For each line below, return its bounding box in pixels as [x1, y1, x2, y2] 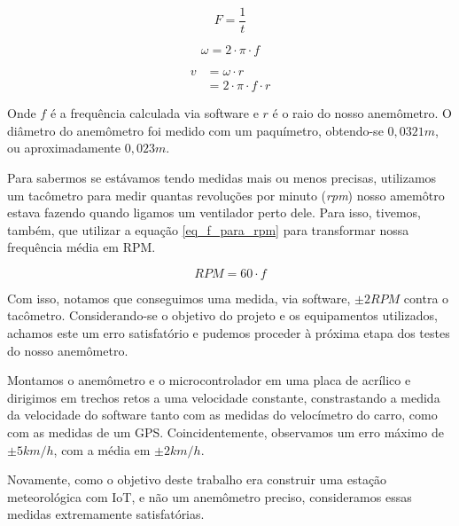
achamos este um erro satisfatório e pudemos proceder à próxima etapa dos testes [7, 324, 450, 342]
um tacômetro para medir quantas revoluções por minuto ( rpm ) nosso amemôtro [7, 185, 445, 204]
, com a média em [53, 440, 151, 459]
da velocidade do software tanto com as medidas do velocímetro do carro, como [7, 405, 438, 424]
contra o [403, 288, 449, 307]
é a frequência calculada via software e [50, 104, 259, 122]
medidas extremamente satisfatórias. [7, 505, 205, 523]
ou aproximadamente [7, 138, 121, 157]
